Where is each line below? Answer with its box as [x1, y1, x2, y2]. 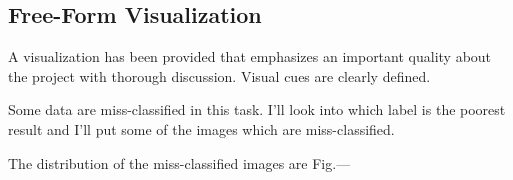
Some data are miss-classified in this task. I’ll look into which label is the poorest [8, 99, 506, 120]
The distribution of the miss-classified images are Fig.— [8, 152, 351, 173]
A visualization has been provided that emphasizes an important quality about [8, 46, 492, 67]
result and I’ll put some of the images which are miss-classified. [8, 118, 395, 139]
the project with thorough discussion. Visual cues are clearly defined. [8, 65, 431, 86]
